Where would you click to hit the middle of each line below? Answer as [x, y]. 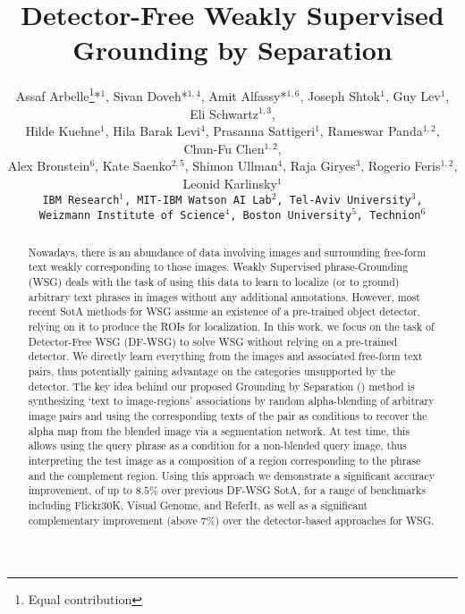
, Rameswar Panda [371, 131]
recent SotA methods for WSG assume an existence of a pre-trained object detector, [224, 311]
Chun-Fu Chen [224, 148]
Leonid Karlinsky [230, 183]
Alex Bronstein [49, 166]
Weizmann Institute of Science [132, 216]
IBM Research [81, 200]
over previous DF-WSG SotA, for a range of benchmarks [293, 490]
